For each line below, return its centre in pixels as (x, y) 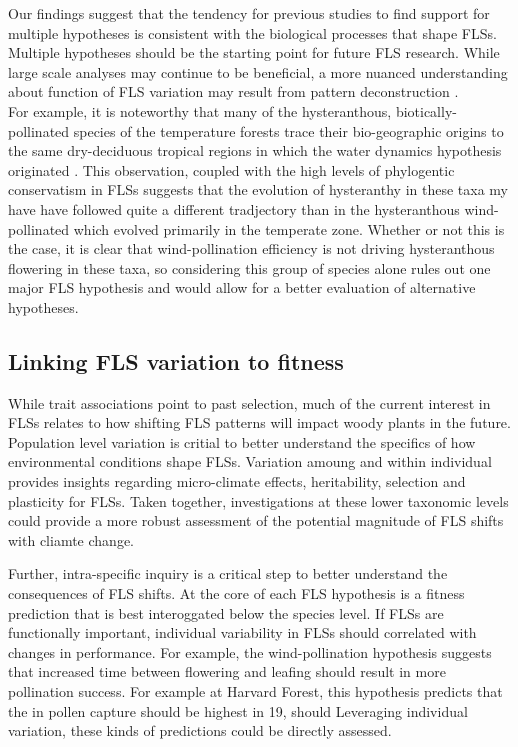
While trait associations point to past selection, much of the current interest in (249, 402)
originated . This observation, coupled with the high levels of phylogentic (231, 169)
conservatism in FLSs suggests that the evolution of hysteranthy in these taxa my (258, 189)
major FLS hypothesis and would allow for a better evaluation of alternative (242, 287)
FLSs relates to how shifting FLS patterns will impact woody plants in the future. (259, 422)
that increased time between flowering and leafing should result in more (227, 671)
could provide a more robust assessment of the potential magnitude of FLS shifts (256, 520)
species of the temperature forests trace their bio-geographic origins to (288, 130)
